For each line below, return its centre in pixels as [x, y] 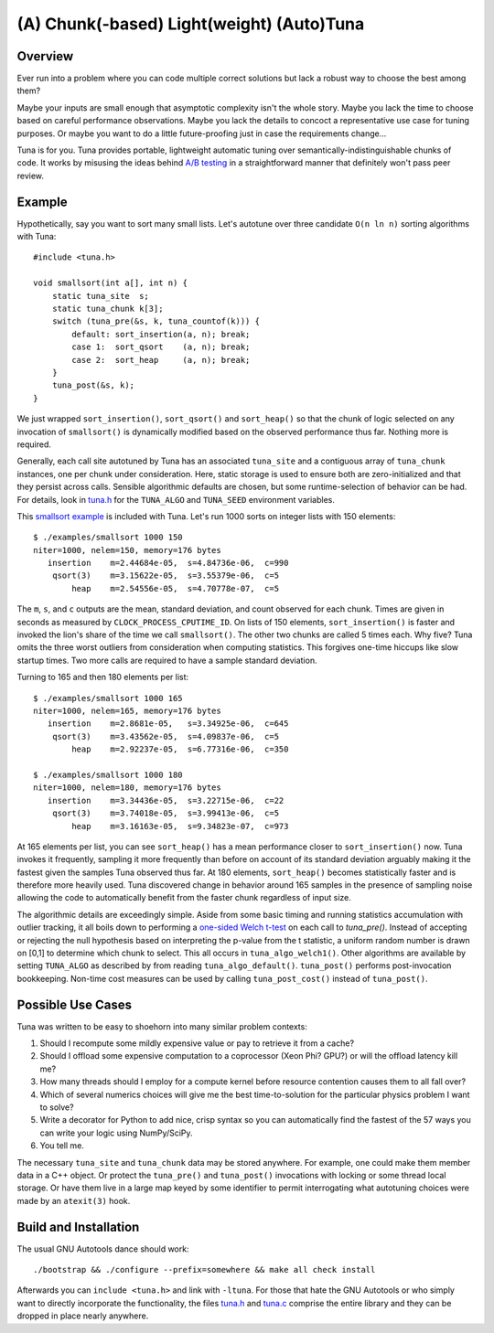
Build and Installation [78, 1226]
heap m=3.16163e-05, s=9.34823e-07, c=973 [180, 826]
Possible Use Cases [75, 1004]
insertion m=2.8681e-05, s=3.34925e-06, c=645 [168, 724]
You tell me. [62, 1146]
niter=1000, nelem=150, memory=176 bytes [127, 550]
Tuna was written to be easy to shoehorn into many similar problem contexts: [162, 1026]
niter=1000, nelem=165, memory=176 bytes [127, 710]
